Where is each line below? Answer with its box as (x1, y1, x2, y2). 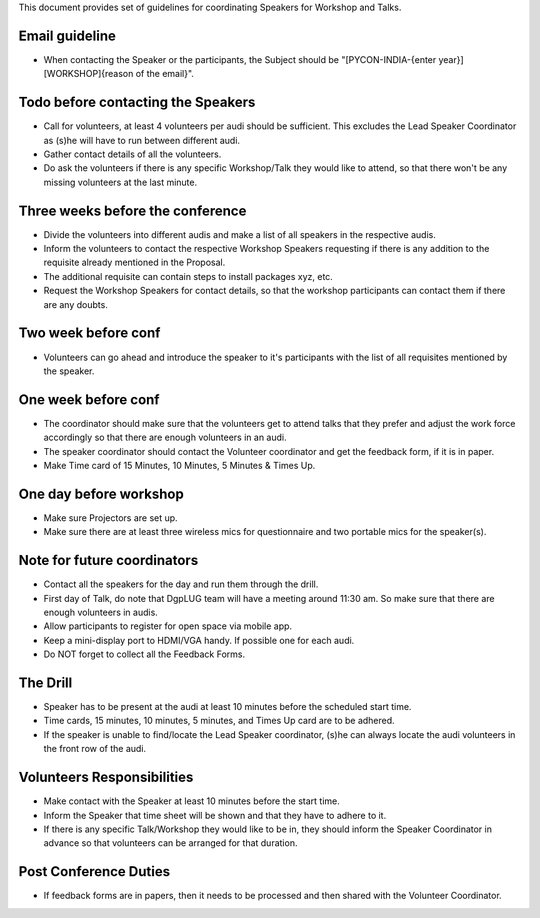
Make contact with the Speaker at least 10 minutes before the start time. (43, 795, 340, 807)
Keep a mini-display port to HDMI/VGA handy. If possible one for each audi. (43, 634, 355, 646)
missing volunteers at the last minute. (43, 176, 198, 188)
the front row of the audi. (43, 743, 147, 755)
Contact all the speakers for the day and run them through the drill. (43, 578, 319, 590)
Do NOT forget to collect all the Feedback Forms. (43, 648, 245, 660)
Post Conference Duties (18, 863, 170, 880)
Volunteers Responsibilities (18, 769, 194, 786)
